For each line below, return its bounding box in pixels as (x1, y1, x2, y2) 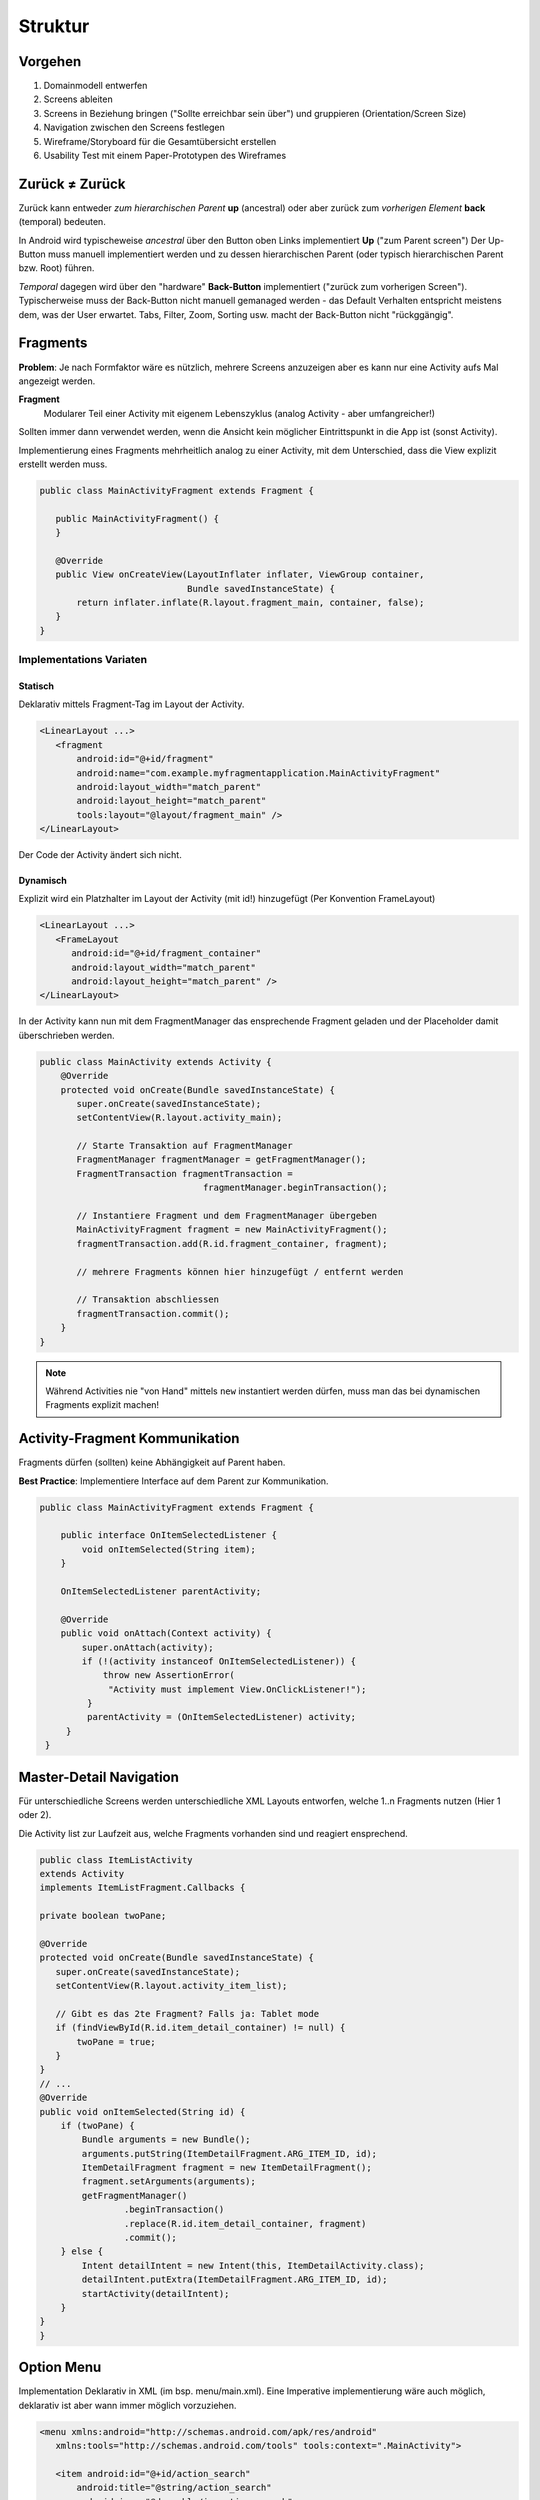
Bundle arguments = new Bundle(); (81, 2134, 251, 2145)
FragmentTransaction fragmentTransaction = (76, 1168, 294, 1179)
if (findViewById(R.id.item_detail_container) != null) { (55, 2022, 346, 2034)
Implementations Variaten (18, 653, 148, 667)
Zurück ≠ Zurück (18, 175, 126, 192)
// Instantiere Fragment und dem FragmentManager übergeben (76, 1210, 378, 1222)
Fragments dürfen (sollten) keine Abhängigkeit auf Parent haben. (18, 1456, 286, 1469)
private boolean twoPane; (39, 1910, 167, 1922)
